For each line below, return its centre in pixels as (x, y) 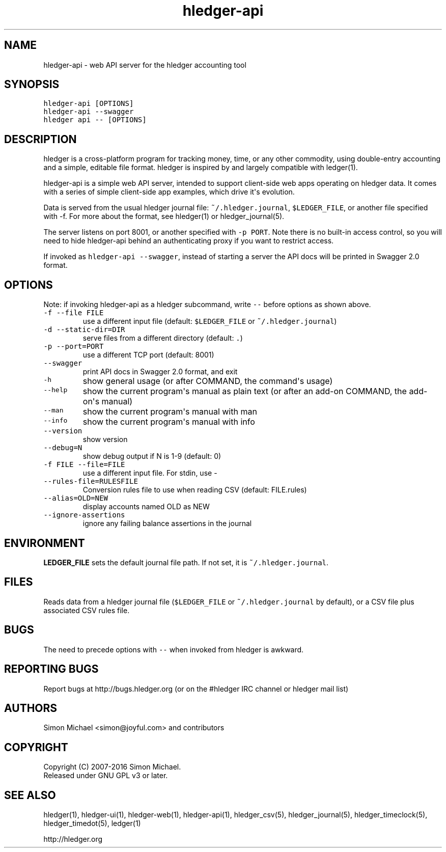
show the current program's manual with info (169, 422)
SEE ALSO (30, 795)
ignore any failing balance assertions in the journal (167, 524)
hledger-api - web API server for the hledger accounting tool (145, 65)
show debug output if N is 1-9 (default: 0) (152, 456)
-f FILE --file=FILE (84, 465)
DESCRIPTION (40, 139)
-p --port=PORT (74, 347)
